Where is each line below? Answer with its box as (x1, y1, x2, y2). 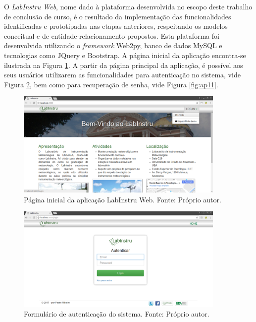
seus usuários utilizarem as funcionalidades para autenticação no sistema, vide (4, 69, 241, 80)
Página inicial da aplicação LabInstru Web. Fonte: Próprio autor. (24, 194, 221, 204)
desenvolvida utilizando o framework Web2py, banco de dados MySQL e (4, 40, 222, 51)
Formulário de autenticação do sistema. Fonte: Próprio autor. (24, 308, 209, 319)
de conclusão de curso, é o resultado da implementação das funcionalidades (4, 11, 231, 21)
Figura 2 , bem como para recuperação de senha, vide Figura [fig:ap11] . (4, 79, 218, 89)
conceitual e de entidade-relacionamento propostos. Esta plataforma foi (4, 30, 219, 41)
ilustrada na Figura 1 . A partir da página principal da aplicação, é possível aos (4, 60, 243, 70)
